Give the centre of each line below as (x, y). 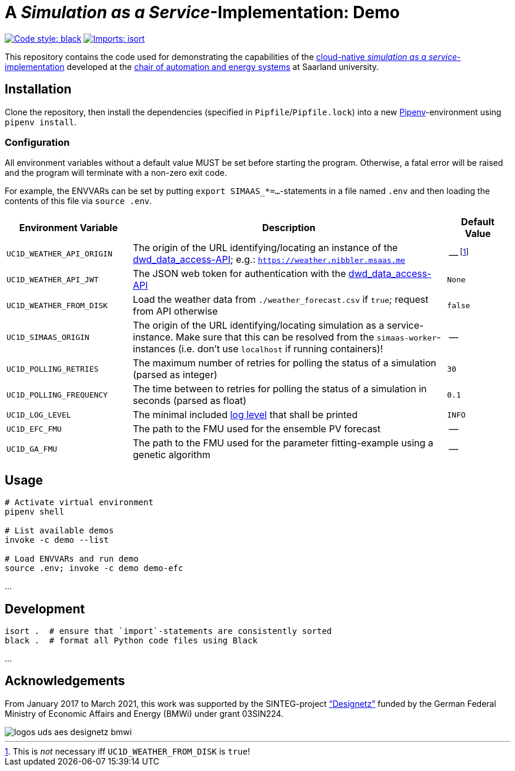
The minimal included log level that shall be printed (245, 415)
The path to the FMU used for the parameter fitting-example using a (283, 443)
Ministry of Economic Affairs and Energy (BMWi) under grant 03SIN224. (144, 713)
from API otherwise (175, 311)
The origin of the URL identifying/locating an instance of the (265, 248)
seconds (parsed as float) (190, 401)
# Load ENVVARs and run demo (72, 559)
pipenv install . (41, 122)
